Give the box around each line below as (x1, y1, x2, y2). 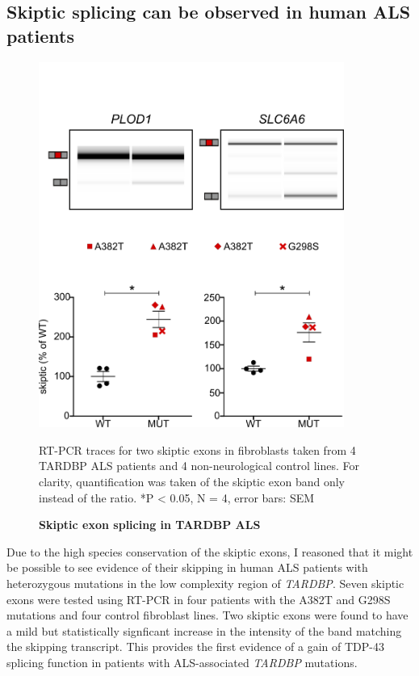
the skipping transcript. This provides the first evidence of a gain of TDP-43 (6, 638, 385, 655)
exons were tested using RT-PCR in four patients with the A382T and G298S (6, 590, 391, 607)
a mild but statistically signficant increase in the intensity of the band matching (6, 622, 402, 639)
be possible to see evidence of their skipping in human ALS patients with (6, 559, 368, 576)
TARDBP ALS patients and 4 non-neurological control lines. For (39, 457, 359, 474)
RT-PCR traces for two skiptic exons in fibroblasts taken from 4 (39, 441, 356, 458)
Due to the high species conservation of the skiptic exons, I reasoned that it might (6, 543, 413, 560)
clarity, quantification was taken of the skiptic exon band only (39, 473, 346, 490)
